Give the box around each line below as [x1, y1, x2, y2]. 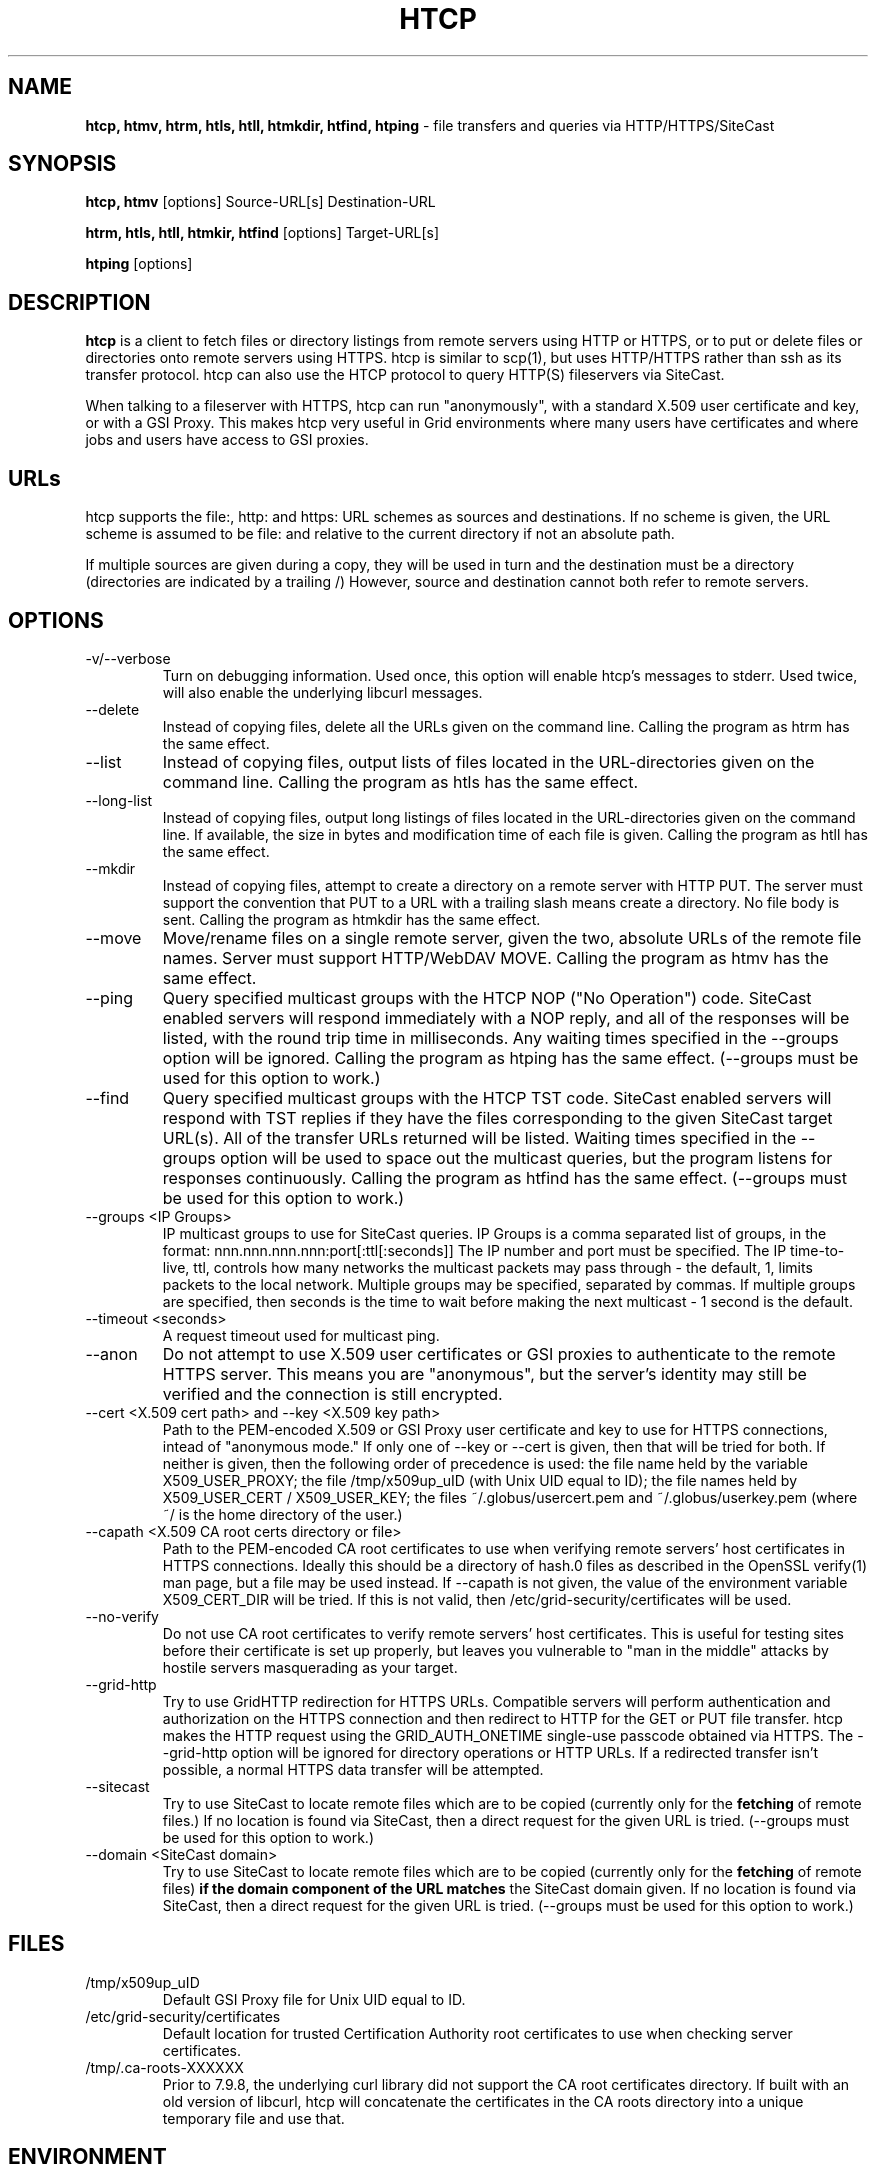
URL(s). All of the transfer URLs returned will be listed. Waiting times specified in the [162, 1127, 797, 1148]
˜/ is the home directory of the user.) [162, 1505, 403, 1523]
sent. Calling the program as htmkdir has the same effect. [162, 910, 541, 928]
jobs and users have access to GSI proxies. [85, 431, 369, 449]
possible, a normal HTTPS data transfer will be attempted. [162, 1760, 544, 1778]
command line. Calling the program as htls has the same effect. [162, 771, 639, 792]
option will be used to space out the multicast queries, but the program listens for [220, 1147, 833, 1168]
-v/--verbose [85, 649, 171, 667]
